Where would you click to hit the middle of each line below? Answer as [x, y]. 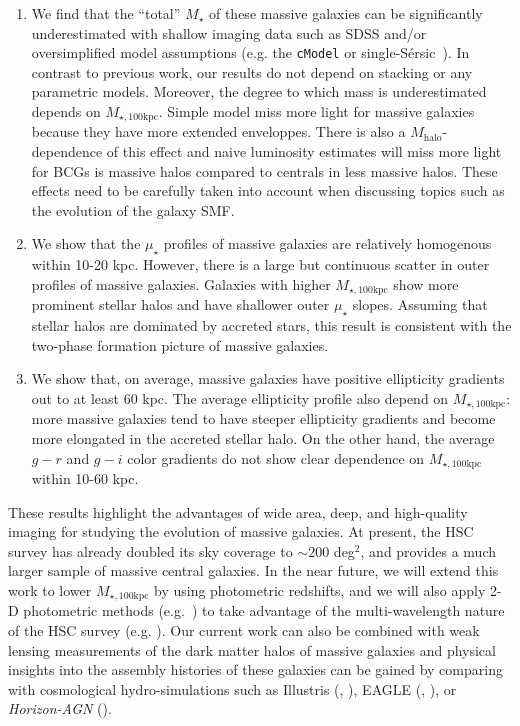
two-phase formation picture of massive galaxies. [180, 344]
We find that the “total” [106, 13]
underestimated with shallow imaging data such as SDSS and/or [229, 32]
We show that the [86, 243]
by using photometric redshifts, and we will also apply [319, 589]
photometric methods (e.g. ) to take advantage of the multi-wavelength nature [264, 610]
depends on [66, 111]
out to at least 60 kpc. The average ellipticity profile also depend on [240, 397]
